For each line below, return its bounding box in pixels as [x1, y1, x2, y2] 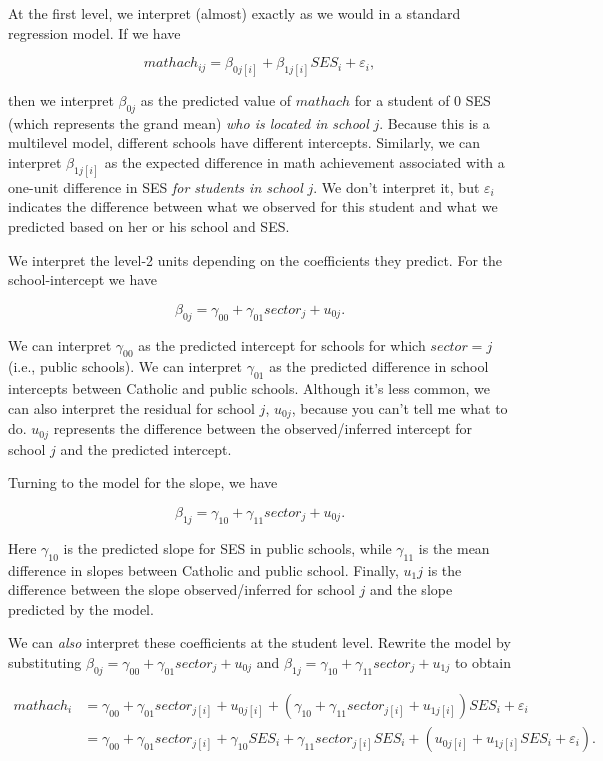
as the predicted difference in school [269, 356, 489, 377]
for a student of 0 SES [354, 90, 491, 111]
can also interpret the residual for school [8, 397, 255, 418]
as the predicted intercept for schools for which [138, 334, 426, 355]
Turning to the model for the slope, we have [8, 472, 278, 493]
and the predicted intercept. [60, 438, 232, 459]
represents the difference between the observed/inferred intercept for [53, 418, 472, 439]
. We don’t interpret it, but [313, 176, 480, 197]
